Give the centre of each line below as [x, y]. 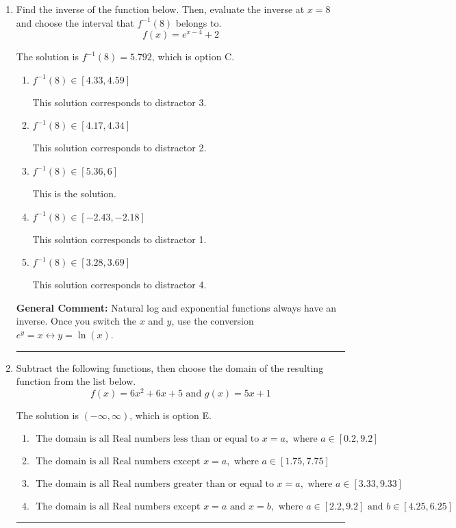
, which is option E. [170, 415]
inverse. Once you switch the [76, 321]
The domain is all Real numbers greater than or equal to [155, 485]
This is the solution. [74, 193]
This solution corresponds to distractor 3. [119, 102]
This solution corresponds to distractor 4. [119, 285]
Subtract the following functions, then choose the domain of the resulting [170, 367]
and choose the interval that [75, 22]
